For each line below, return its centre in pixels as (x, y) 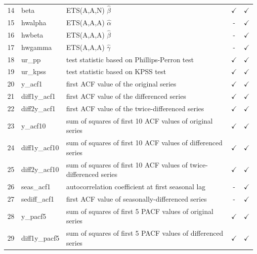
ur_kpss (34, 71)
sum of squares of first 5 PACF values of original (140, 211)
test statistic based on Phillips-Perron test (130, 59)
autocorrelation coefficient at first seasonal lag (136, 187)
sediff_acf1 (38, 198)
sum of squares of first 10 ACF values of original (140, 120)
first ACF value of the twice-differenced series (135, 108)
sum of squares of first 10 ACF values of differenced (145, 143)
